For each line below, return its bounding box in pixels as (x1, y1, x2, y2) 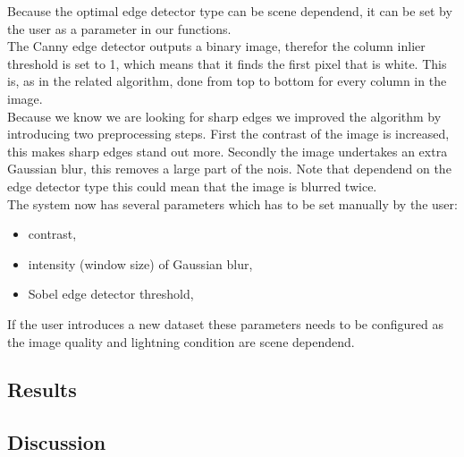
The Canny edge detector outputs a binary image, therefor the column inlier (7, 37, 426, 55)
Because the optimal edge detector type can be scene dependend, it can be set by (7, 2, 452, 20)
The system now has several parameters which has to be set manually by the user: (7, 194, 458, 213)
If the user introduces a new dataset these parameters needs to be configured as (7, 314, 443, 333)
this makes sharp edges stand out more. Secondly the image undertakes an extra (7, 141, 448, 160)
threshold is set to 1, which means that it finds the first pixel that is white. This (7, 54, 447, 72)
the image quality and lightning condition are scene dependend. (7, 332, 355, 351)
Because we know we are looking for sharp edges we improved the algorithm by (7, 106, 442, 125)
